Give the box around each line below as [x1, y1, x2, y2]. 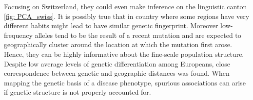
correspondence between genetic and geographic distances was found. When [4, 68, 230, 78]
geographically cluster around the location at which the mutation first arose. [4, 39, 232, 50]
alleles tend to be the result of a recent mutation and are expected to [35, 30, 241, 40]
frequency [4, 30, 33, 40]
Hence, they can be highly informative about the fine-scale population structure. [4, 49, 244, 59]
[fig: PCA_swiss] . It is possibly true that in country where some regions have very [4, 11, 250, 21]
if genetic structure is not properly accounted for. [4, 87, 151, 97]
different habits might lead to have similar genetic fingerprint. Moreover [4, 20, 218, 31]
